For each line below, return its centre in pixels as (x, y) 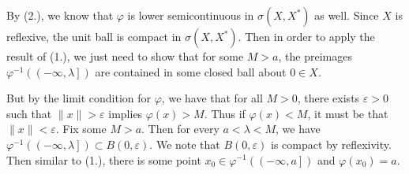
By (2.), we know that (60, 15)
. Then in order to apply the (306, 36)
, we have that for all (212, 98)
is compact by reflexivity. (331, 144)
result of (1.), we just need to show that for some (125, 56)
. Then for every (180, 129)
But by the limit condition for (79, 98)
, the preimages (315, 56)
